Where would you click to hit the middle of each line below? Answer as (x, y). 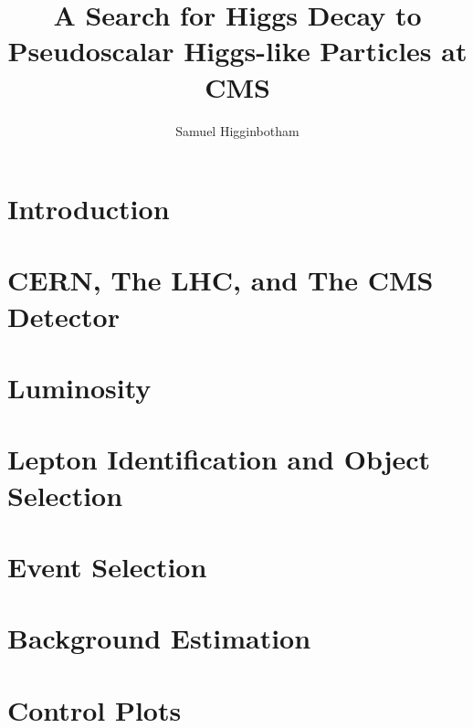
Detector (63, 316)
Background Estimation (159, 638)
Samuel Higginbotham (237, 130)
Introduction (89, 209)
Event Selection (107, 566)
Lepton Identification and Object (219, 459)
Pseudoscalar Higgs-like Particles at (237, 51)
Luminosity (79, 388)
